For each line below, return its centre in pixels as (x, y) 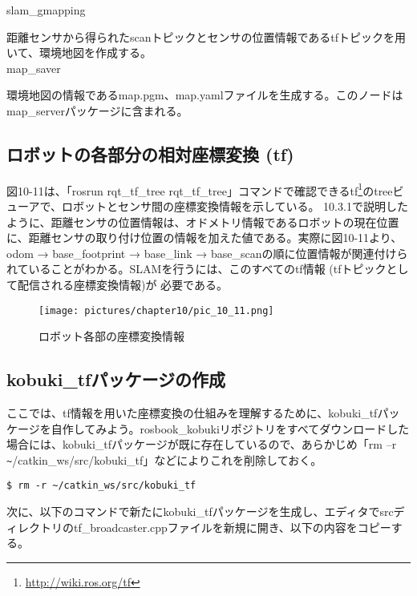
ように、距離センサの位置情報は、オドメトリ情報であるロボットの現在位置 (203, 221)
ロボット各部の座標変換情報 (111, 336)
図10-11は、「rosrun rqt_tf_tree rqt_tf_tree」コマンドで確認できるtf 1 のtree (200, 189)
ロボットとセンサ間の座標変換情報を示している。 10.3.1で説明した (235, 206)
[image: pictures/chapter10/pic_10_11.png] (156, 310)
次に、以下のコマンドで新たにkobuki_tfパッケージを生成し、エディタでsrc (200, 511)
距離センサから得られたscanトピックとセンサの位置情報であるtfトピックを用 (206, 36)
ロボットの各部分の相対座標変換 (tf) (150, 153)
